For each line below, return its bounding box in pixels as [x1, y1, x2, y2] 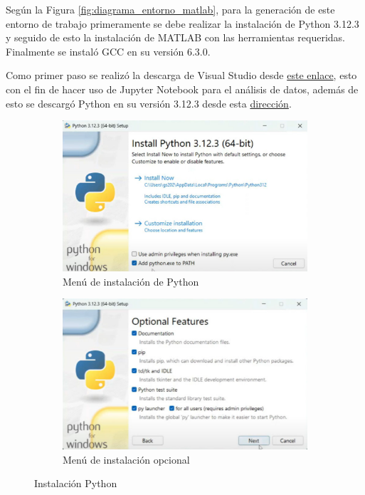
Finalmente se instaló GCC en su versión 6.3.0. [6, 43, 211, 58]
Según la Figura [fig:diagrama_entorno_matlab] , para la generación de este [6, 2, 335, 16]
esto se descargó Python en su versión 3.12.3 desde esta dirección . [6, 95, 292, 110]
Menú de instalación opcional [63, 452, 190, 467]
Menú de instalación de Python [63, 273, 199, 288]
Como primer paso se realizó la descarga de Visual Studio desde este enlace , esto [6, 68, 357, 83]
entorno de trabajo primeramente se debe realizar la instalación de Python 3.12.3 [6, 16, 359, 31]
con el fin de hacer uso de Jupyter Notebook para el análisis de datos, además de [6, 81, 359, 96]
